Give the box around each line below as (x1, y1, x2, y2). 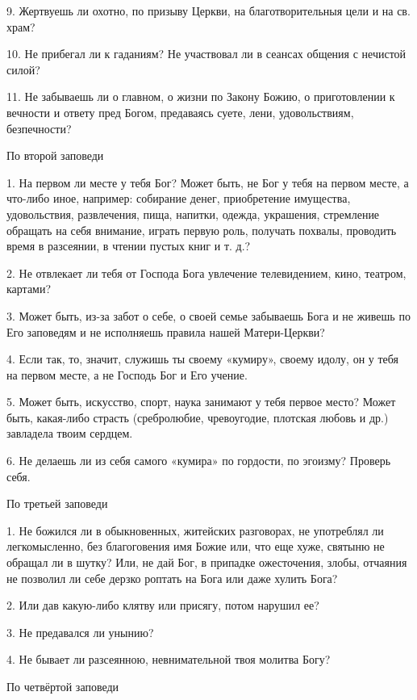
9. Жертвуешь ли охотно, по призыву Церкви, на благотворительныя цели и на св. (6, 2, 411, 19)
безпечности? (6, 119, 72, 136)
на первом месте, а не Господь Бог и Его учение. (6, 366, 248, 383)
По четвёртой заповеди (6, 678, 119, 694)
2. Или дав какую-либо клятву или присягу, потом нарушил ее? (6, 597, 319, 614)
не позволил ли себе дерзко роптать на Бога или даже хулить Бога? (6, 569, 338, 586)
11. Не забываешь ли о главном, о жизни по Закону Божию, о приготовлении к (6, 88, 395, 105)
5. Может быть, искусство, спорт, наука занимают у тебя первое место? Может (6, 393, 396, 410)
